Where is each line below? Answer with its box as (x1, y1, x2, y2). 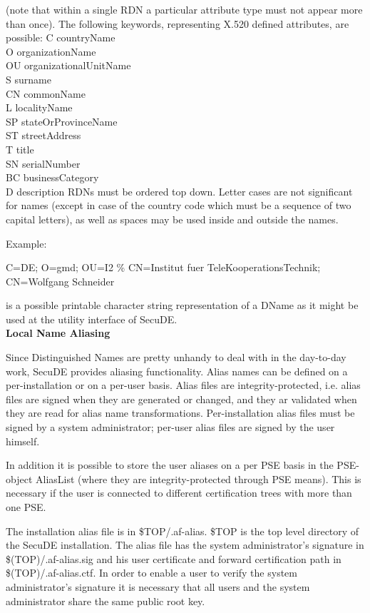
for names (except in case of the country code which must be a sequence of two (6, 198, 351, 213)
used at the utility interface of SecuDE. (6, 311, 178, 326)
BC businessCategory (6, 170, 99, 185)
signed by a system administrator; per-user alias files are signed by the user (6, 420, 335, 435)
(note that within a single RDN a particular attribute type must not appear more (6, 2, 363, 16)
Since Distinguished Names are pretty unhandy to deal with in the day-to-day (6, 350, 346, 365)
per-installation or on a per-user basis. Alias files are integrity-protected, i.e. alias (6, 378, 361, 392)
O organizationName (6, 44, 96, 59)
